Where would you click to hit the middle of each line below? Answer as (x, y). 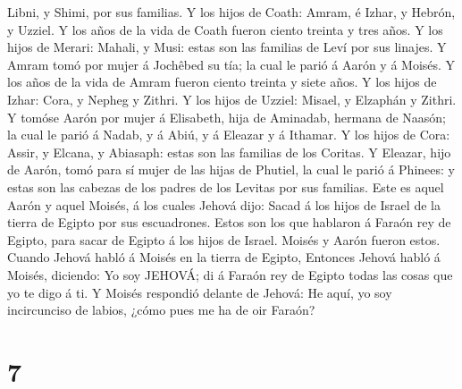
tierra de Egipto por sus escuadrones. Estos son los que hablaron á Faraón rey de (229, 222)
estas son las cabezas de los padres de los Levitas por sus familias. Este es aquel (226, 186)
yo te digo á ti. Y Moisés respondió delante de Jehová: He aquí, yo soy (200, 292)
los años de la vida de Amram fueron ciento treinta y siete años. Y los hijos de (222, 82)
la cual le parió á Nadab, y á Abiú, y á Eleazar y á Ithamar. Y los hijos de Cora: (229, 135)
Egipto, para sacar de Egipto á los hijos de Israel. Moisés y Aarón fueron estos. (224, 239)
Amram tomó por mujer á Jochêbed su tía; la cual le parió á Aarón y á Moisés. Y (231, 64)
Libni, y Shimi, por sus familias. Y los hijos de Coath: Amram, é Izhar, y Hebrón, (231, 12)
